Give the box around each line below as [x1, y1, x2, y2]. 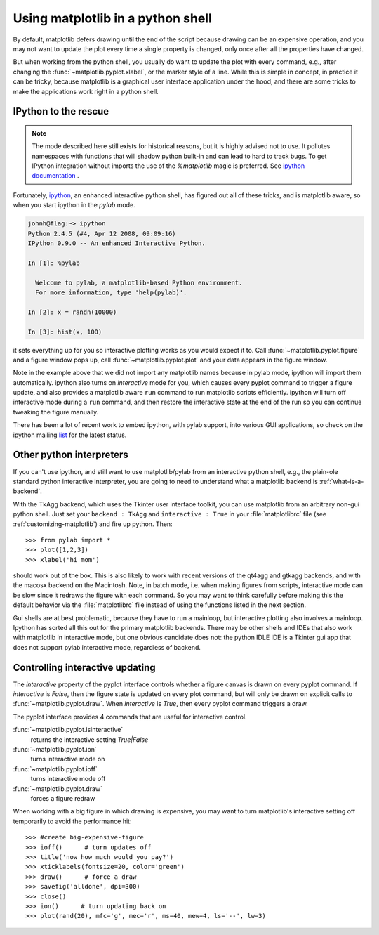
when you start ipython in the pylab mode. [13, 201, 136, 209]
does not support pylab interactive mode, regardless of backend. [13, 643, 201, 651]
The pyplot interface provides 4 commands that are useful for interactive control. [13, 712, 247, 721]
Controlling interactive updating [13, 661, 156, 674]
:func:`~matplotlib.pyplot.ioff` [13, 764, 98, 773]
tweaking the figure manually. [13, 407, 99, 416]
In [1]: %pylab [27, 259, 80, 267]
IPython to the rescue [13, 105, 109, 117]
